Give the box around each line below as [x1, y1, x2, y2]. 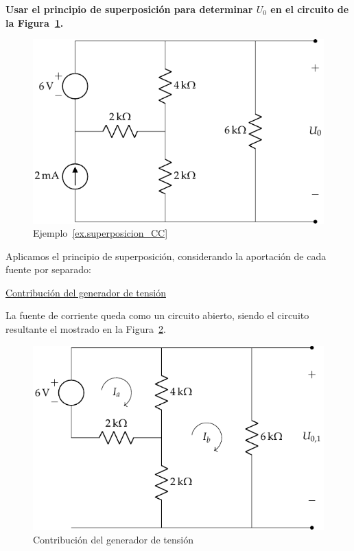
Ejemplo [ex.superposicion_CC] [33, 226, 168, 240]
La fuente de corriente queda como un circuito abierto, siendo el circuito [5, 308, 309, 323]
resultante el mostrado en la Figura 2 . [5, 322, 166, 336]
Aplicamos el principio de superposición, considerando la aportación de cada [5, 248, 327, 263]
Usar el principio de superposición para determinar [5, 2, 253, 16]
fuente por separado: [5, 262, 92, 277]
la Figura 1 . [5, 15, 64, 30]
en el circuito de [270, 2, 349, 16]
